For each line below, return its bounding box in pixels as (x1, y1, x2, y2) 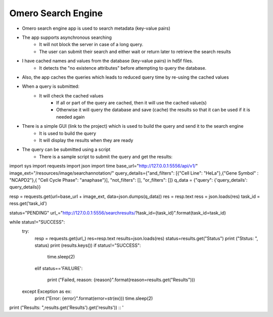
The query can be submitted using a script (22, 146, 111, 152)
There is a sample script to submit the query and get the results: (39, 153, 173, 160)
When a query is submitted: (22, 83, 79, 89)
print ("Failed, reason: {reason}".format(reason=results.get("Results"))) (47, 277, 196, 283)
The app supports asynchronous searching (22, 34, 112, 40)
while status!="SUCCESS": (9, 219, 65, 225)
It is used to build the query (39, 130, 96, 136)
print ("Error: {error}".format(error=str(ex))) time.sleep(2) (34, 295, 153, 301)
